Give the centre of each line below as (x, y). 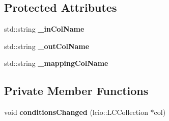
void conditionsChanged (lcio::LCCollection (76, 112)
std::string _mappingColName (56, 63)
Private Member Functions (76, 91)
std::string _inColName (44, 29)
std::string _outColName (47, 46)
